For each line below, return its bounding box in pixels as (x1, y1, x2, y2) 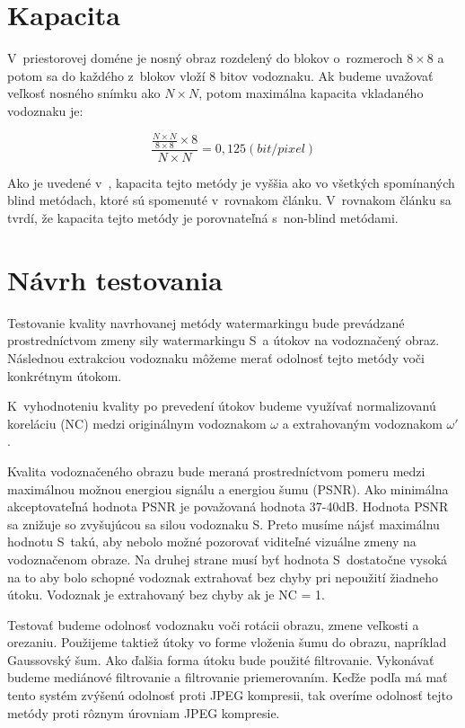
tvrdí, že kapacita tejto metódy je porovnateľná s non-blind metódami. (7, 209, 399, 227)
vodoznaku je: (7, 101, 83, 120)
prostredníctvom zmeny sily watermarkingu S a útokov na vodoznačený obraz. (7, 331, 440, 350)
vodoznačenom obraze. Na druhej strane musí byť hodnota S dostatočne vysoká (7, 549, 448, 568)
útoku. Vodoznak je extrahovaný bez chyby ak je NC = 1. (7, 585, 325, 604)
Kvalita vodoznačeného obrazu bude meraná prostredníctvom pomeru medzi (7, 461, 426, 480)
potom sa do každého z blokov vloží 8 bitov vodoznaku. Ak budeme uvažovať (7, 66, 434, 84)
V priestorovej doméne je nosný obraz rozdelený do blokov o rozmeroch (7, 49, 403, 67)
